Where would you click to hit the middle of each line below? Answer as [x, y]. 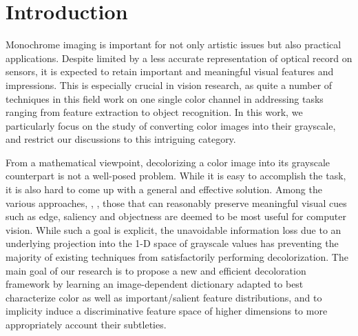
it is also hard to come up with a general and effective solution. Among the [164, 189]
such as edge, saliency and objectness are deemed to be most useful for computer [176, 216]
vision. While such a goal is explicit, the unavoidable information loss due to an [173, 229]
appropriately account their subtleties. [86, 324]
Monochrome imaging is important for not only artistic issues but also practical [173, 45]
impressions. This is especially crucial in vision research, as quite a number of [169, 85]
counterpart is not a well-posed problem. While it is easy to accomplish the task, [176, 176]
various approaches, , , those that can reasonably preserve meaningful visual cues [176, 202]
